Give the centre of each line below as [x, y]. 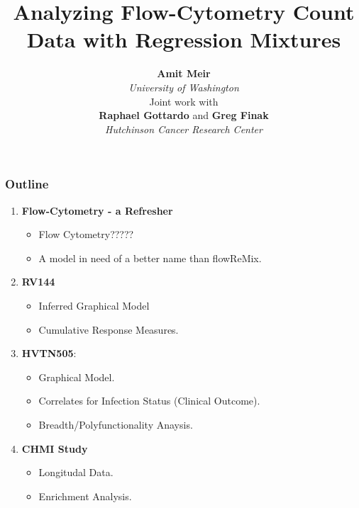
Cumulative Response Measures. [109, 329]
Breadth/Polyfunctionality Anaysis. [116, 424]
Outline [27, 184]
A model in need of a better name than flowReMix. [150, 258]
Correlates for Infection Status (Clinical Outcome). [149, 401]
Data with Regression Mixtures [184, 39]
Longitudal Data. [76, 472]
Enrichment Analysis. [85, 496]
